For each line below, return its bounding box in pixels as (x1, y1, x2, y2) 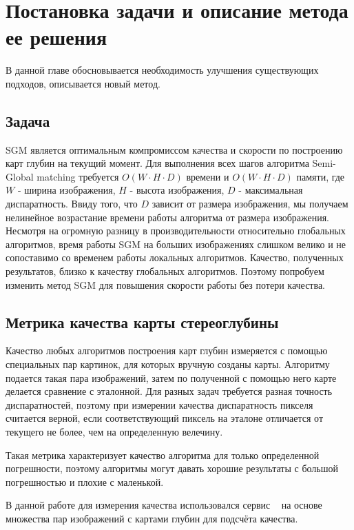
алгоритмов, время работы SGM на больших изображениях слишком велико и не (6, 236, 346, 251)
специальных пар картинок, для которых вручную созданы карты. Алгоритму (6, 357, 330, 371)
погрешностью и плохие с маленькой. (6, 474, 164, 489)
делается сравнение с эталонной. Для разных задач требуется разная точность (6, 384, 333, 398)
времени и (186, 169, 229, 183)
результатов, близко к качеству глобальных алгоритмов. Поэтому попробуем (6, 264, 324, 278)
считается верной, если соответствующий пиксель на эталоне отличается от (6, 411, 324, 425)
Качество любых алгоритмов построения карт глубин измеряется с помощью (6, 343, 328, 358)
